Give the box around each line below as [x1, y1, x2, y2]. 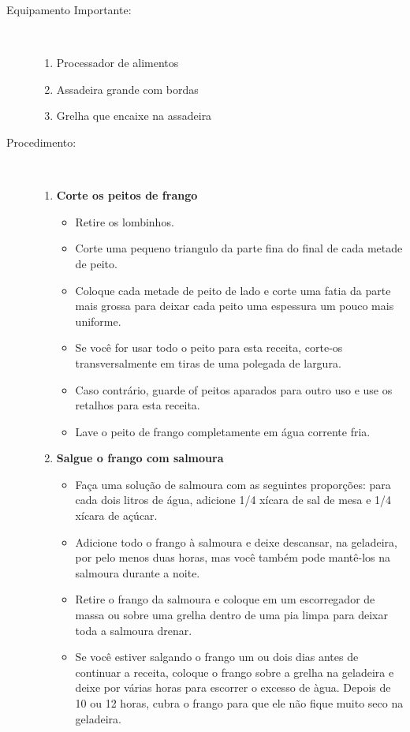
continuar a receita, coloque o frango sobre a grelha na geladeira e [75, 663, 394, 680]
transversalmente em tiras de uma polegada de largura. [75, 354, 341, 371]
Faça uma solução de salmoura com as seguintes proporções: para [75, 476, 391, 492]
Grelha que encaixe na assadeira [56, 107, 212, 124]
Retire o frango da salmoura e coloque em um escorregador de [75, 591, 375, 607]
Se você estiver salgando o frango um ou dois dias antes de [75, 648, 359, 665]
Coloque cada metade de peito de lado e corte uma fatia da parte [75, 282, 391, 298]
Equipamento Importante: [6, 2, 132, 17]
